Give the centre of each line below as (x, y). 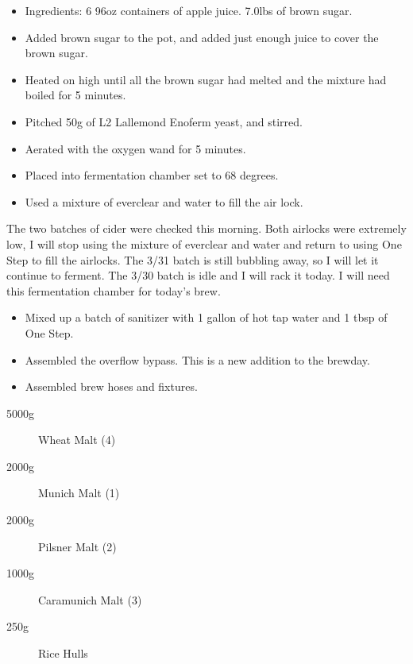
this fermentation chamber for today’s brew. (114, 290)
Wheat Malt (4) (77, 440)
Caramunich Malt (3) (90, 599)
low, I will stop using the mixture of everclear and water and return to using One (204, 243)
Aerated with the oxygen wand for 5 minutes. (135, 148)
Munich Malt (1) (79, 493)
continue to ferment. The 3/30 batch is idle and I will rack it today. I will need (198, 275)
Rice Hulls (63, 653)
